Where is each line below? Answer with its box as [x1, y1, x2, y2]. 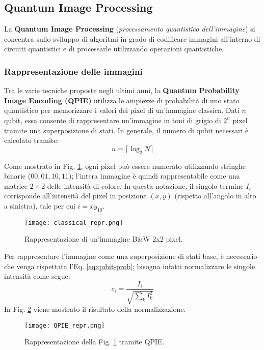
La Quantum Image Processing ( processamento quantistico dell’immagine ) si [4, 23, 255, 34]
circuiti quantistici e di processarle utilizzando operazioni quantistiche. [4, 43, 224, 54]
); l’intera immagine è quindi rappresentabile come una [68, 170, 240, 181]
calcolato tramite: [4, 135, 59, 145]
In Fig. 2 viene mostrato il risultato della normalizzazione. [4, 304, 186, 314]
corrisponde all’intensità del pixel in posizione [4, 190, 147, 201]
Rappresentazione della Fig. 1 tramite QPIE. [24, 336, 165, 347]
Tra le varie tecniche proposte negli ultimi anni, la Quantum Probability [4, 85, 240, 96]
